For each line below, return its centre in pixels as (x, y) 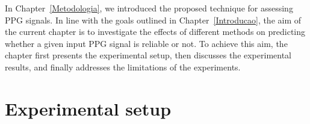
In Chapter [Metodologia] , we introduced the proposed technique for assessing (149, 8)
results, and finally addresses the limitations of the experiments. (123, 67)
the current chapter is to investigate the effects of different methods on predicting (155, 32)
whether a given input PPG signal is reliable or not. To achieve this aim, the (146, 43)
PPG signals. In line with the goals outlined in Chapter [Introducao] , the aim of (153, 20)
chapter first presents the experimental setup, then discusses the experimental (148, 55)
